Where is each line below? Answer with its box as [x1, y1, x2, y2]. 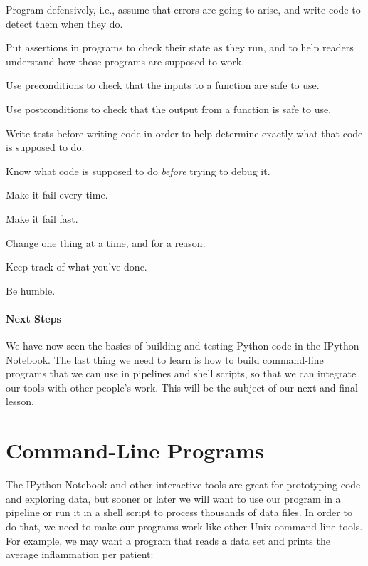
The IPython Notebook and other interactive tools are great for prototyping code [6, 477, 361, 492]
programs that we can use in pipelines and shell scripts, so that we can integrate [6, 366, 357, 381]
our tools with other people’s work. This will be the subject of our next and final [6, 379, 358, 394]
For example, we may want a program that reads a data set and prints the [6, 533, 330, 547]
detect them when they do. [6, 16, 123, 31]
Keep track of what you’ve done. [6, 259, 147, 274]
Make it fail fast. [6, 211, 78, 226]
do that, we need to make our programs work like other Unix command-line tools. [6, 518, 363, 533]
